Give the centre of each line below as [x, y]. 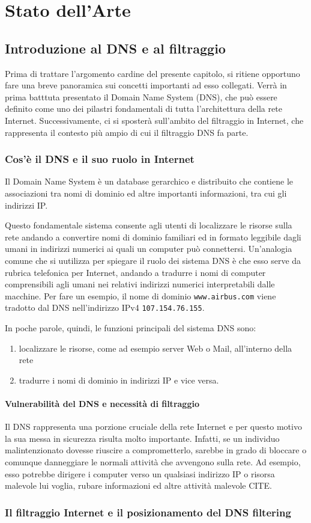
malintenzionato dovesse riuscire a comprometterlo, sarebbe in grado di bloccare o [156, 450]
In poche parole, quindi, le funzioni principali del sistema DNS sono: [131, 328]
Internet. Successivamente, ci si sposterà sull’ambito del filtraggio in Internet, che [154, 120]
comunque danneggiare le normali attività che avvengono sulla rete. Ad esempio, [153, 461]
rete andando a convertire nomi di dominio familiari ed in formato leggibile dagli [153, 237]
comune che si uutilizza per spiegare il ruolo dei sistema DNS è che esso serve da [153, 260]
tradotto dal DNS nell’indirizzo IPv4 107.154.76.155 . [105, 307]
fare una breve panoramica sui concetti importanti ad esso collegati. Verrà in [146, 85]
